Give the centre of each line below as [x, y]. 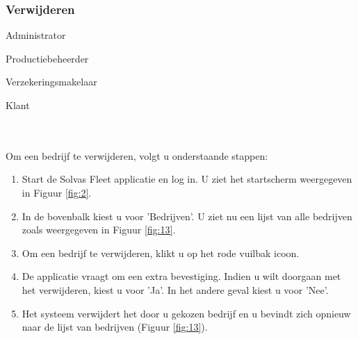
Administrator [36, 35]
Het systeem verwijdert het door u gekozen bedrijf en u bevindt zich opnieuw [186, 313]
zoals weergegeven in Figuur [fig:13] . [99, 230]
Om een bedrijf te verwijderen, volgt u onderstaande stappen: [137, 155]
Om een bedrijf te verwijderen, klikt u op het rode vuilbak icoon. [161, 253]
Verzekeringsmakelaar [51, 82]
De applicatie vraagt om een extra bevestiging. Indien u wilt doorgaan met [181, 276]
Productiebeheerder [47, 58]
